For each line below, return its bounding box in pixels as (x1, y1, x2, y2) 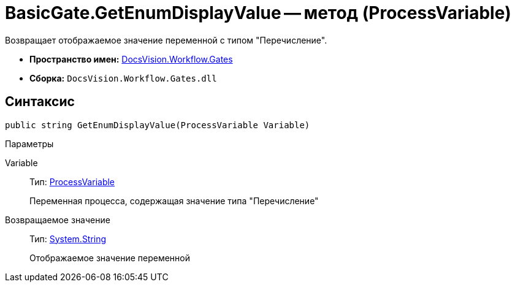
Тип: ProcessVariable (29, 176, 115, 187)
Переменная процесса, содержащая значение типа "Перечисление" (29, 195, 319, 206)
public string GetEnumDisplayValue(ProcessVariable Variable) (5, 120, 310, 130)
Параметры (5, 138, 54, 149)
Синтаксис (5, 94, 75, 110)
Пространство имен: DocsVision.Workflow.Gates (29, 53, 233, 64)
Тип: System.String (29, 233, 107, 244)
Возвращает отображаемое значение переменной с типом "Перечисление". (5, 34, 327, 45)
